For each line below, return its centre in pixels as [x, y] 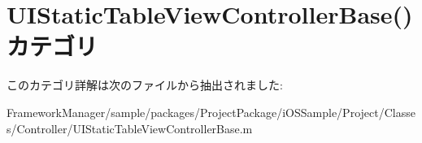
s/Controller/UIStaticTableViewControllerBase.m [130, 128]
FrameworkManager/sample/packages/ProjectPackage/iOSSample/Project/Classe [211, 112]
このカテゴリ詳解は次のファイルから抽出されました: [145, 85]
